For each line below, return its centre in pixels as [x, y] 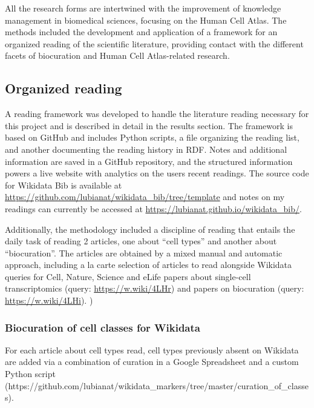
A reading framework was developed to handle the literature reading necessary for [157, 114]
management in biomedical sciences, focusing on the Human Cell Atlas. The [146, 20]
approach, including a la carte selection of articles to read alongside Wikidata [149, 265]
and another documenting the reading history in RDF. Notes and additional [146, 149]
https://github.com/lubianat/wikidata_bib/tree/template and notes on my [145, 197]
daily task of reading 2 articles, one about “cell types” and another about [141, 241]
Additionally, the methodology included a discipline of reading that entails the [150, 229]
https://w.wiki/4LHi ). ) [49, 300]
